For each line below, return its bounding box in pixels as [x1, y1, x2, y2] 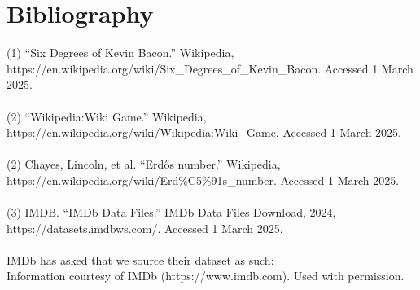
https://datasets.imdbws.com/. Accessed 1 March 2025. [7, 219, 283, 236]
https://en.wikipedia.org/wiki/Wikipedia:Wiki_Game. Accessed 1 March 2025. [7, 124, 401, 141]
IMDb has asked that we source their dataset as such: [7, 251, 274, 268]
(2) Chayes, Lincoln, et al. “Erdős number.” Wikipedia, [7, 156, 281, 173]
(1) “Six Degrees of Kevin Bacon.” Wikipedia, [7, 44, 234, 61]
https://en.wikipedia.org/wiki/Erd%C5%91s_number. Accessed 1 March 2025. [7, 171, 400, 188]
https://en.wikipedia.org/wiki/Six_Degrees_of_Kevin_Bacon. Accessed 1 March [7, 59, 413, 77]
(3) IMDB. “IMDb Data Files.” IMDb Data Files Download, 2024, [7, 204, 336, 221]
